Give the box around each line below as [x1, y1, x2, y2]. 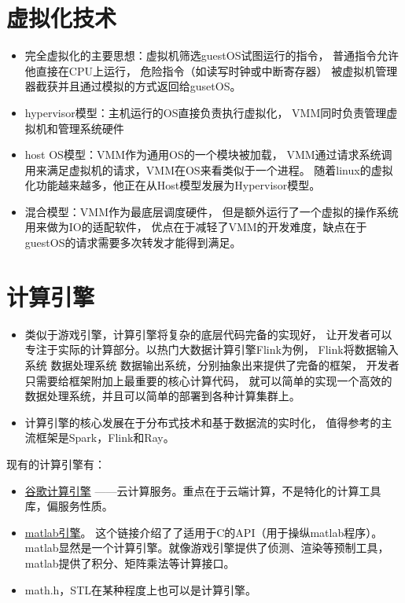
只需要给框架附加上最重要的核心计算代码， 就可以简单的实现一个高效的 [24, 372, 392, 388]
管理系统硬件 [57, 119, 124, 136]
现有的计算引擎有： [6, 455, 105, 472]
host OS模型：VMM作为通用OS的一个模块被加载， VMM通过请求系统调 [24, 146, 392, 163]
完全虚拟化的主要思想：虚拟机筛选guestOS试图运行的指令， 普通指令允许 [24, 47, 399, 64]
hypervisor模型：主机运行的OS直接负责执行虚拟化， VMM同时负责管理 [24, 104, 387, 120]
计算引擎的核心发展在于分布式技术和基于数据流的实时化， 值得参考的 [24, 414, 381, 430]
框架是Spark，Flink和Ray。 [35, 429, 175, 446]
